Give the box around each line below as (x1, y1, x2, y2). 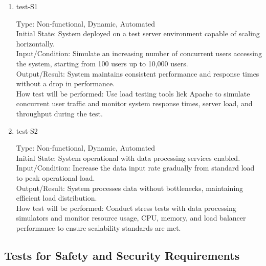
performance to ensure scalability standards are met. (16, 222, 181, 233)
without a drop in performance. (16, 78, 115, 89)
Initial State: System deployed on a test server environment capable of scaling (16, 28, 260, 39)
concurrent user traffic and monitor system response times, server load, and (16, 98, 253, 109)
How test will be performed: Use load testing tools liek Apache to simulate (16, 88, 250, 99)
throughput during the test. (16, 108, 103, 118)
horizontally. (16, 38, 55, 49)
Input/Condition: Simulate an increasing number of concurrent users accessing (16, 48, 262, 59)
